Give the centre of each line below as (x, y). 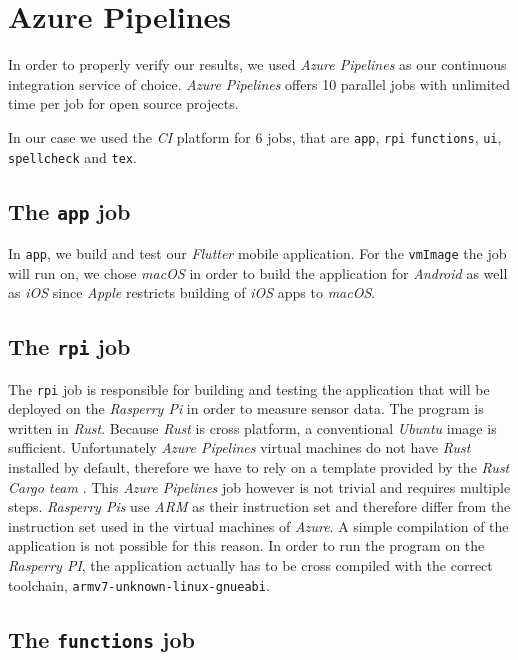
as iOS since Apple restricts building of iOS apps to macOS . (192, 292)
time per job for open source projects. (123, 103)
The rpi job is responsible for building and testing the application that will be (249, 388)
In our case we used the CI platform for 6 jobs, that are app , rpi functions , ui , (255, 136)
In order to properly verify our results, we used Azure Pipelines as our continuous (257, 64)
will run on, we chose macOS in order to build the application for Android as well (258, 272)
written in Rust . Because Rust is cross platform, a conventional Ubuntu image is (252, 427)
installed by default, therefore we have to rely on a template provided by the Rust (259, 467)
